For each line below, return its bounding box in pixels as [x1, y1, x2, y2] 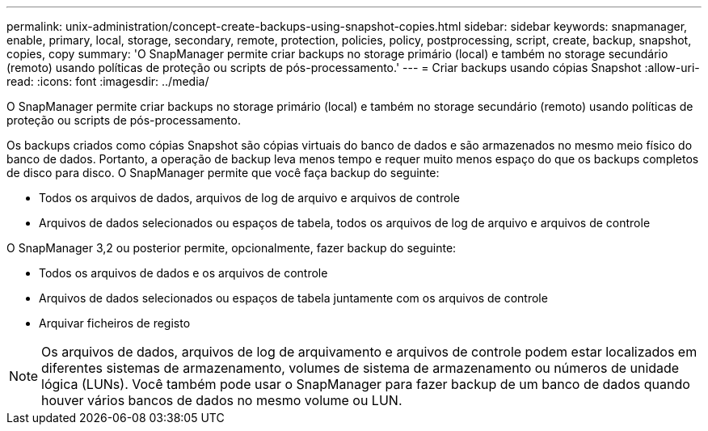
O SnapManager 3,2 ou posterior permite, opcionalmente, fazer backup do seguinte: [6, 241, 457, 255]
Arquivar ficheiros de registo [39, 316, 191, 330]
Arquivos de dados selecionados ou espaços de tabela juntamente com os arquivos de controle [39, 291, 548, 305]
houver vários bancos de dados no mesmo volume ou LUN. [41, 392, 402, 408]
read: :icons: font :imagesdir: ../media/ [6, 74, 209, 88]
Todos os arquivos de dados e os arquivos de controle [39, 266, 328, 280]
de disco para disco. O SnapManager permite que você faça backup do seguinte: [6, 166, 440, 180]
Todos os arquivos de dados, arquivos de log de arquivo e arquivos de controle [39, 191, 460, 205]
